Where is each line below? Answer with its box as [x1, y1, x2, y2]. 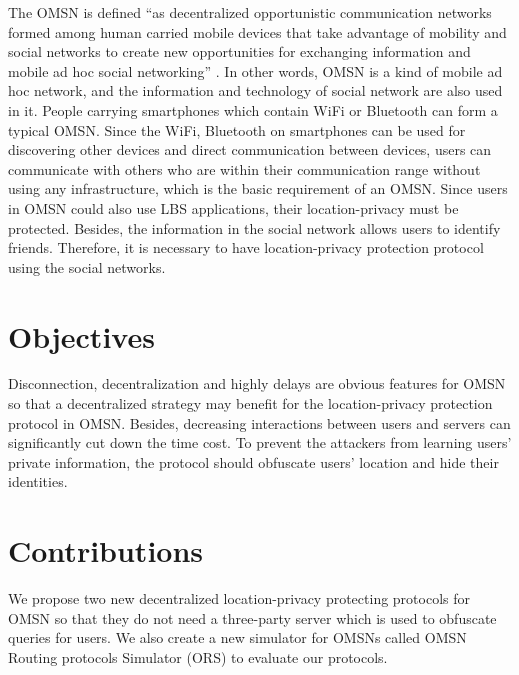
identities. [8, 471, 68, 492]
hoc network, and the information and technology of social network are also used [8, 80, 503, 101]
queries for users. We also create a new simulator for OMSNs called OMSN [8, 627, 467, 648]
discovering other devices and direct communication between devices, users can [8, 139, 492, 160]
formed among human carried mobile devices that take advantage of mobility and [8, 21, 507, 42]
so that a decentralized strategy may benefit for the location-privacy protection [8, 393, 493, 414]
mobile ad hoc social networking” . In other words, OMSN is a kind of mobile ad [8, 60, 503, 81]
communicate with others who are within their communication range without [8, 158, 481, 179]
